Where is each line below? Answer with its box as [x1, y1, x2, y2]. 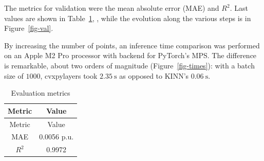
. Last [230, 3, 248, 13]
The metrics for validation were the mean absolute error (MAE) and [4, 3, 219, 13]
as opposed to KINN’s [119, 70, 189, 81]
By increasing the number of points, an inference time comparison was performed [4, 40, 260, 50]
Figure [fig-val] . [4, 23, 53, 33]
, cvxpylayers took [40, 70, 98, 81]
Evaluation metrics [11, 87, 70, 98]
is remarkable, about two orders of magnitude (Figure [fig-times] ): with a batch [4, 60, 255, 70]
